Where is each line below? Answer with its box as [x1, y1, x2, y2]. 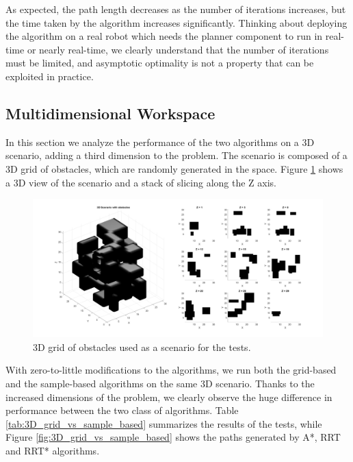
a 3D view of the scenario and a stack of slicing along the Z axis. [5, 175, 277, 189]
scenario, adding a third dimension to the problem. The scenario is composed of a [5, 148, 348, 162]
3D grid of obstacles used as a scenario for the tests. [33, 339, 251, 354]
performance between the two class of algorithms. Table [5, 403, 239, 417]
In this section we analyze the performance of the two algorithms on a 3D [5, 134, 315, 149]
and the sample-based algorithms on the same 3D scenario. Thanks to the [5, 376, 315, 390]
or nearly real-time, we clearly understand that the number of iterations [27, 42, 329, 56]
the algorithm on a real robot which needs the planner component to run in [5, 29, 323, 43]
